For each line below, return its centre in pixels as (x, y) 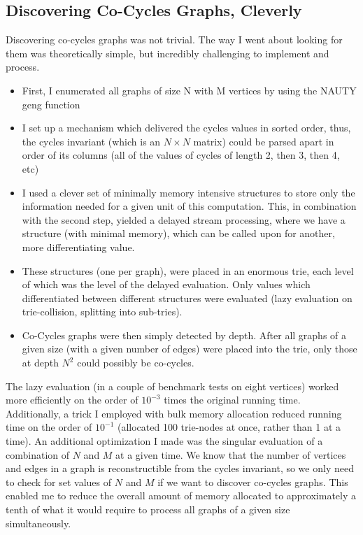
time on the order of (49, 427)
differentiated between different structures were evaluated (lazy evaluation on (187, 298)
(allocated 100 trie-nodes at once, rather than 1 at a (229, 427)
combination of (38, 454)
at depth (40, 363)
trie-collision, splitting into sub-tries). (102, 312)
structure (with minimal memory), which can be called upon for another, (178, 233)
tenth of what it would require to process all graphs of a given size (148, 509)
